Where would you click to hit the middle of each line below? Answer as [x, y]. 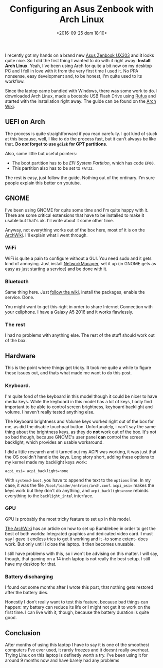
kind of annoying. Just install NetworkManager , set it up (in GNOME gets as [81, 263]
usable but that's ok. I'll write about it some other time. [60, 220]
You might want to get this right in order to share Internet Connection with [79, 307]
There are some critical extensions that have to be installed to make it [75, 215]
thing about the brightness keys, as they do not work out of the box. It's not [81, 432]
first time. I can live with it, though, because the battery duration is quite [77, 612]
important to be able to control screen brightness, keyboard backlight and [79, 407]
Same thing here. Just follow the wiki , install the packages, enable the [75, 292]
